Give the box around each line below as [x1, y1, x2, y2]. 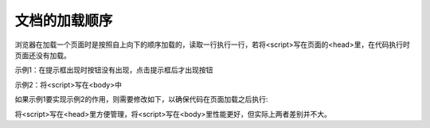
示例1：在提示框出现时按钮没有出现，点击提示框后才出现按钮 [14, 65, 213, 75]
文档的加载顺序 [14, 12, 113, 29]
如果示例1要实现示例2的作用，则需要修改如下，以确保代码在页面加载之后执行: [14, 95, 268, 104]
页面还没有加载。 [14, 50, 71, 60]
